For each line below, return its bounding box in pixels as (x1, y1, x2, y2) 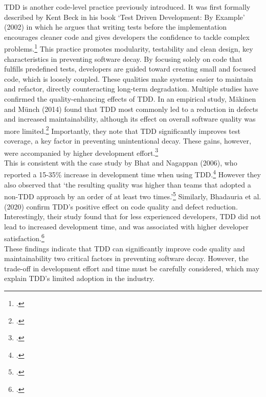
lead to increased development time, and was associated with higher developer (4, 221, 249, 231)
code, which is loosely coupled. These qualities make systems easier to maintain (4, 73, 253, 84)
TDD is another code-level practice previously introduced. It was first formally (4, 2, 251, 12)
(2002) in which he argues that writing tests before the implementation (4, 21, 227, 32)
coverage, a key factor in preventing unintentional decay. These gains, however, (4, 135, 251, 146)
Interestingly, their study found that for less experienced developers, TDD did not (4, 211, 261, 222)
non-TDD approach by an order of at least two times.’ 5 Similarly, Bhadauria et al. (4, 190, 261, 201)
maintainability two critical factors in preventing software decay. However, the (4, 253, 249, 264)
